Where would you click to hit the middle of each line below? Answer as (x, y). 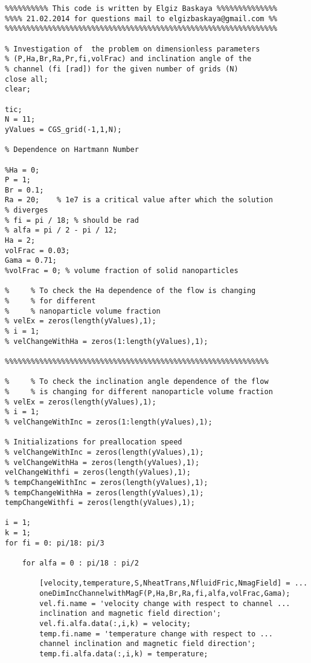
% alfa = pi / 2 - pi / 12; (61, 230)
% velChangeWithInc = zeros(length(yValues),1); (104, 452)
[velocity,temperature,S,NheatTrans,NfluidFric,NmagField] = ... (174, 583)
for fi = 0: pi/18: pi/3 (55, 543)
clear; (18, 89)
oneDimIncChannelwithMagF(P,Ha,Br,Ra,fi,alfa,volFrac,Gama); (165, 594)
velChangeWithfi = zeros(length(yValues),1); (98, 473)
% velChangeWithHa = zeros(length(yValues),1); (102, 462)
